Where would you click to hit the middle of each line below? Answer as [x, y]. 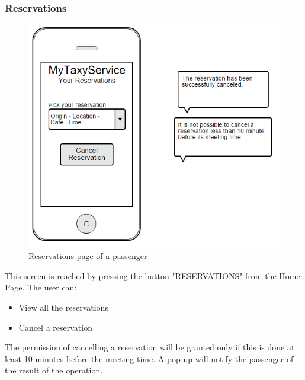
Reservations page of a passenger [88, 256]
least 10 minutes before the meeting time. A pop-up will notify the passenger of [149, 358]
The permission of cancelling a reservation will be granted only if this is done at [150, 347]
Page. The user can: [41, 287]
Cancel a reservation [55, 327]
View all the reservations [63, 307]
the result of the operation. [54, 370]
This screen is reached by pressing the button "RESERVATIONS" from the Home [152, 275]
